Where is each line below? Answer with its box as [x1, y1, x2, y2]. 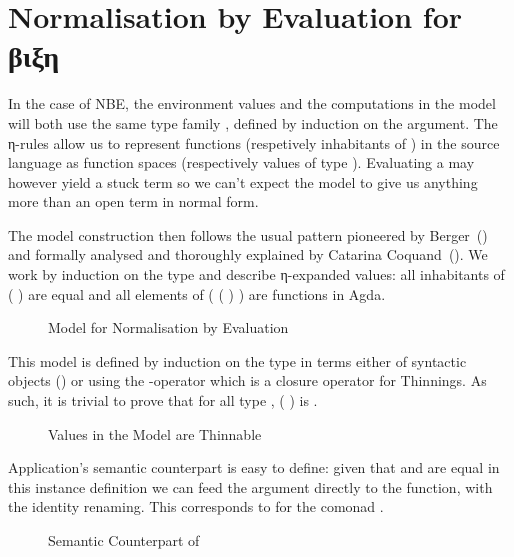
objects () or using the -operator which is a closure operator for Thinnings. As [8, 370, 487, 391]
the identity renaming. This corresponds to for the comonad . [8, 496, 384, 517]
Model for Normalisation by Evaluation [48, 317, 289, 338]
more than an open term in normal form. [8, 191, 259, 212]
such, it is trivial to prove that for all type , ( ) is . [8, 390, 318, 411]
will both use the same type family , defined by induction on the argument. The [8, 112, 498, 133]
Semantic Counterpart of [48, 530, 200, 550]
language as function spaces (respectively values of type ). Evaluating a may [8, 152, 475, 173]
